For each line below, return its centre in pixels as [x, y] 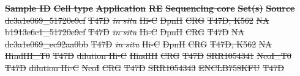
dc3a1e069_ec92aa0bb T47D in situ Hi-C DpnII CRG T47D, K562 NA [138, 43]
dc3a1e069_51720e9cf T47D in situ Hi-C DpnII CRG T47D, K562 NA [137, 20]
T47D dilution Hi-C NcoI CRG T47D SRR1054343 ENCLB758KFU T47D [144, 67]
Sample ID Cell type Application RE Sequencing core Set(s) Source [150, 8]
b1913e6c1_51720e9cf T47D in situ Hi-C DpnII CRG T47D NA [125, 32]
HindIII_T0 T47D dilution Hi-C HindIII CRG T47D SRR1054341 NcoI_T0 [148, 56]
